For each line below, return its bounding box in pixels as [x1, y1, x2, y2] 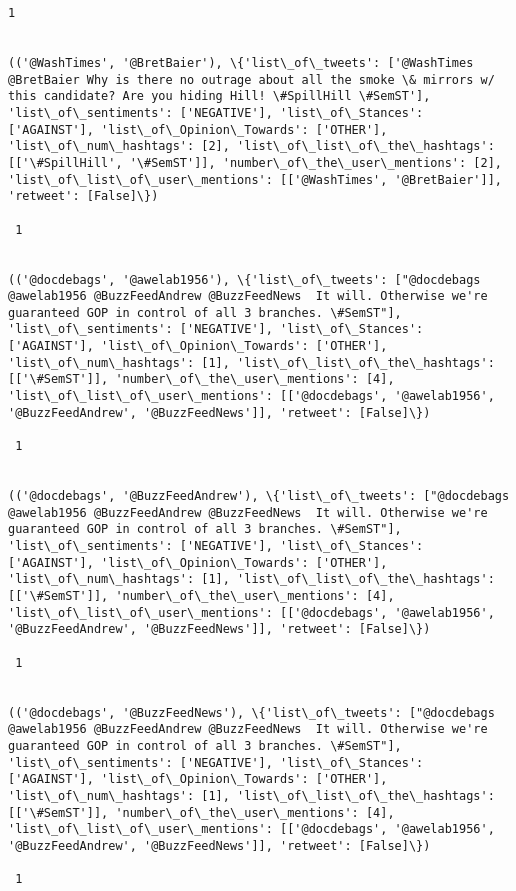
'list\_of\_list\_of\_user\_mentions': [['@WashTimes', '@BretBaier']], [8, 172, 502, 187]
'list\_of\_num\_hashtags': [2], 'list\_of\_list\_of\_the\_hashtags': [8, 139, 495, 154]
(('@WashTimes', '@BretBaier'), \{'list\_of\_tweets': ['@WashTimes [8, 55, 474, 70]
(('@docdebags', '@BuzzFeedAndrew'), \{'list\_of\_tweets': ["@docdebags [8, 489, 510, 504]
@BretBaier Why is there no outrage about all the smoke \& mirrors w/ [8, 72, 495, 87]
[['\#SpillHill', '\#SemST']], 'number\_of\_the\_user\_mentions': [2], [8, 155, 502, 170]
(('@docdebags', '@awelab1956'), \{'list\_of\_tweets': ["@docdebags [8, 272, 481, 287]
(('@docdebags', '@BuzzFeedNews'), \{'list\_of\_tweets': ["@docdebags [8, 705, 495, 720]
